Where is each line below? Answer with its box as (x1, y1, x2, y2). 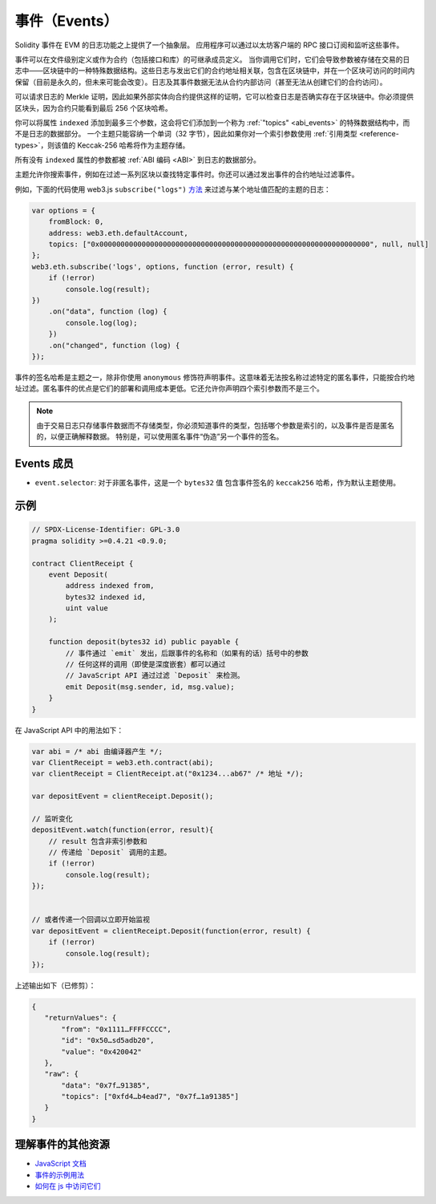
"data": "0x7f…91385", (61, 1080, 151, 1090)
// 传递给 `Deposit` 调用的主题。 (48, 848, 172, 857)
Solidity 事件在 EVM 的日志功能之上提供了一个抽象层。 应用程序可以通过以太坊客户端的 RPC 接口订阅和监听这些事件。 (14, 40, 404, 50)
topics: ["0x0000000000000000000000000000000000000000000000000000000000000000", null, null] (48, 240, 429, 249)
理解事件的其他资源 (14, 1137, 110, 1151)
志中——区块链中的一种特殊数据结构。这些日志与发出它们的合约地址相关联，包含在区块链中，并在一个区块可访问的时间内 (14, 66, 415, 75)
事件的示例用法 (34, 1170, 84, 1179)
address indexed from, (65, 582, 155, 590)
